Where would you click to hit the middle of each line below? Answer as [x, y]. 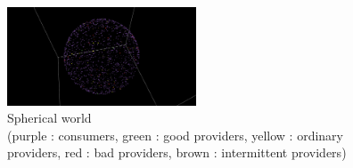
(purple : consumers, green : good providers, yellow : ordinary [175, 135]
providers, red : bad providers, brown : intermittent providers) [177, 152]
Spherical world [49, 118]
